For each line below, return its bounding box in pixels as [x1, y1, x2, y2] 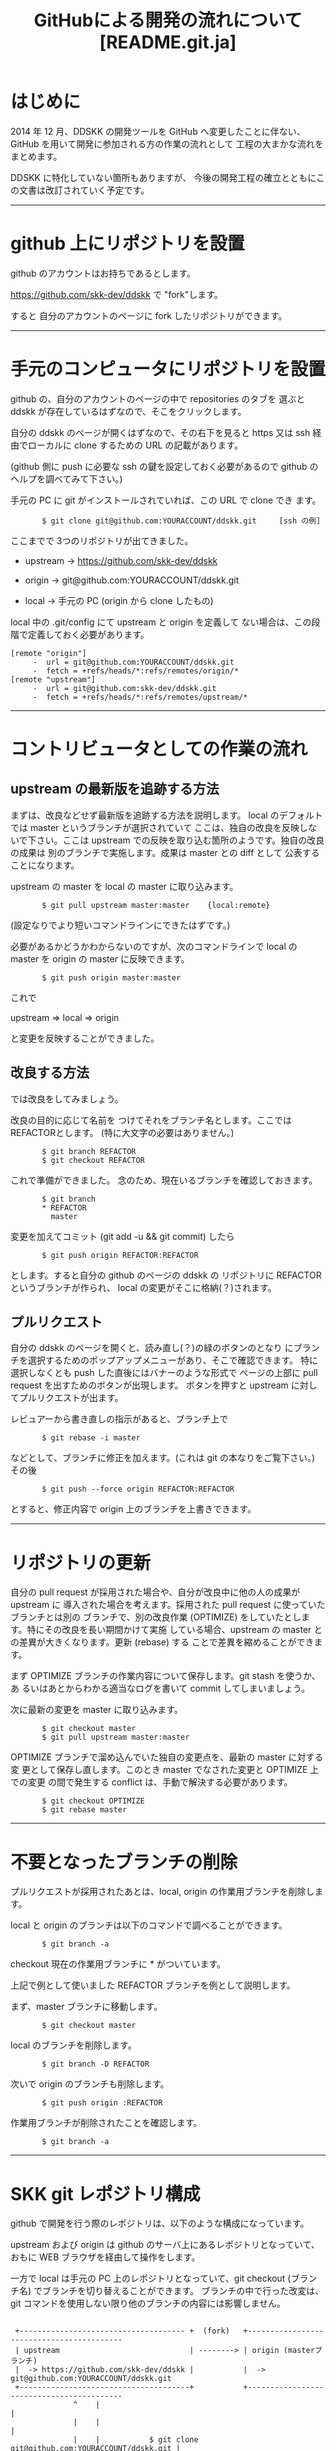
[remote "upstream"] [10, 674, 97, 685]
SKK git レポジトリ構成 [10, 2182, 201, 2205]
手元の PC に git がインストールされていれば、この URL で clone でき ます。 [10, 494, 322, 506]
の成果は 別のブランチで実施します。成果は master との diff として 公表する [10, 846, 320, 858]
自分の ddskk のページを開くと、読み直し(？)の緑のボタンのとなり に [10, 1342, 294, 1354]
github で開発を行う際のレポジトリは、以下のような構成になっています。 [10, 2217, 310, 2230]
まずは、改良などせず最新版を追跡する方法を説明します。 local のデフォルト [10, 809, 323, 821]
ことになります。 [10, 859, 80, 871]
